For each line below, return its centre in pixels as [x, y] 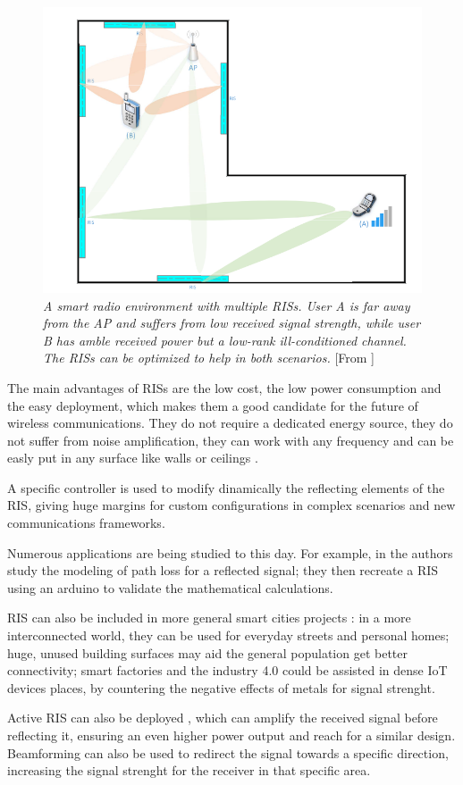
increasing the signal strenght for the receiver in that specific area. [189, 770]
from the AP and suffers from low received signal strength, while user [232, 323]
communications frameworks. [86, 523]
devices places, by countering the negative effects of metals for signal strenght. [221, 687]
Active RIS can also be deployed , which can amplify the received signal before [223, 718]
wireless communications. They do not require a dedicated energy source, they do [230, 423]
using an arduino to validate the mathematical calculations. [170, 587]
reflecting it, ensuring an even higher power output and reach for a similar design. [231, 735]
